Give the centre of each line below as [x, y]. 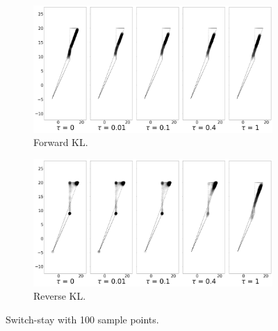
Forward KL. [61, 142]
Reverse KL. [60, 296]
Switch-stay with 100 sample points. [82, 319]
